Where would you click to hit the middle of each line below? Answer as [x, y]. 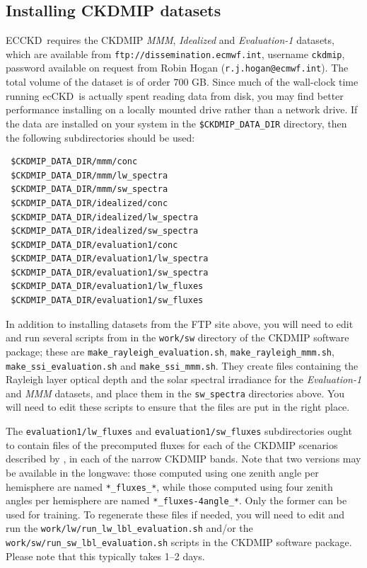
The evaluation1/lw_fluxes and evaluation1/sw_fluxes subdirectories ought [179, 431]
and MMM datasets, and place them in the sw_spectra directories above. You [175, 393]
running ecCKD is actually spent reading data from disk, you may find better [175, 95]
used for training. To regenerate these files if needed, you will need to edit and [175, 514]
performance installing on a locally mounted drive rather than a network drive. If [182, 109]
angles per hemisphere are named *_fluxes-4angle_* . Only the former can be [176, 500]
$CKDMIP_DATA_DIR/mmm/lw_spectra [89, 175]
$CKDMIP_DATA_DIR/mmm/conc [74, 162]
